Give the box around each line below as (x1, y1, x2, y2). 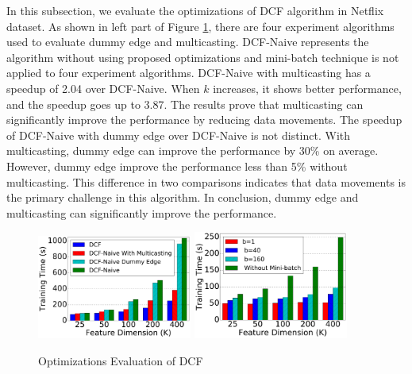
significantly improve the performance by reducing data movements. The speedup (6, 111, 402, 128)
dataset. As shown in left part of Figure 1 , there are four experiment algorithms (6, 17, 395, 34)
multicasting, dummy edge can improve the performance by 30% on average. (6, 142, 379, 159)
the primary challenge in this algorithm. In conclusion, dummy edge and (6, 189, 359, 206)
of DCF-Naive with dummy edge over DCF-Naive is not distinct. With (6, 126, 351, 143)
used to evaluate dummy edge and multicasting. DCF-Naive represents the (6, 33, 369, 50)
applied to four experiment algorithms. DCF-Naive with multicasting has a (6, 64, 371, 81)
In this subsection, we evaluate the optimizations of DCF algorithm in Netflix (6, 2, 384, 18)
